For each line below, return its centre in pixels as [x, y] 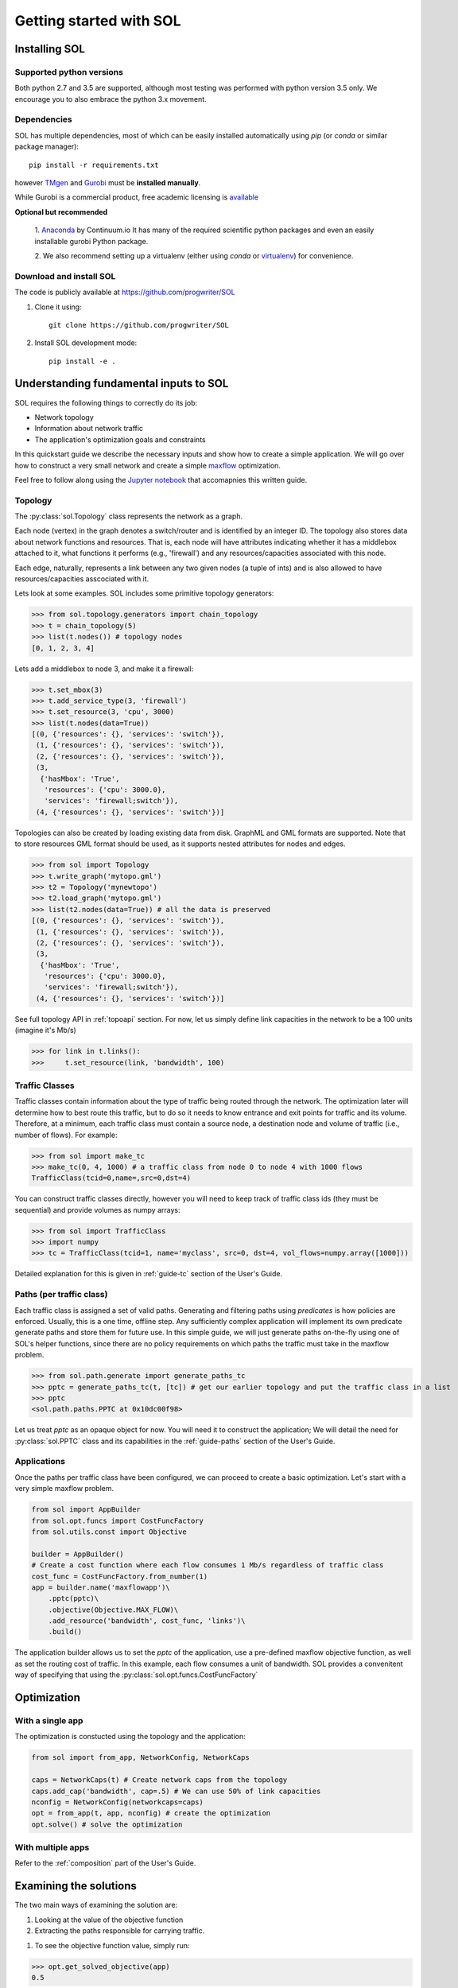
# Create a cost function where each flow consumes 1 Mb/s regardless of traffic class [208, 1565]
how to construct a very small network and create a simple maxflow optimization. [148, 465]
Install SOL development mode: [86, 343]
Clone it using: [58, 307]
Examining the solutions [76, 1886]
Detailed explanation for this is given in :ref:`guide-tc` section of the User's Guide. [148, 1274]
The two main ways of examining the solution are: [96, 1905]
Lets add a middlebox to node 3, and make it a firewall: [104, 669]
